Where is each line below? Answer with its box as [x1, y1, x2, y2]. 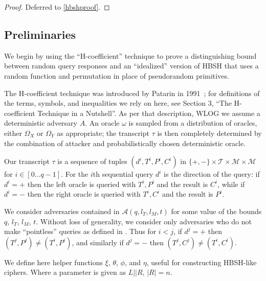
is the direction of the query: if [164, 169, 260, 179]
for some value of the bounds [171, 205, 262, 216]
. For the [61, 169, 88, 179]
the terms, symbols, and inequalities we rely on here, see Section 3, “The [4, 98, 232, 108]
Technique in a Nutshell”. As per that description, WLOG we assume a [37, 107, 260, 118]
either [4, 127, 23, 138]
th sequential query [93, 169, 153, 179]
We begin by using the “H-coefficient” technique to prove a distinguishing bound [4, 50, 257, 61]
